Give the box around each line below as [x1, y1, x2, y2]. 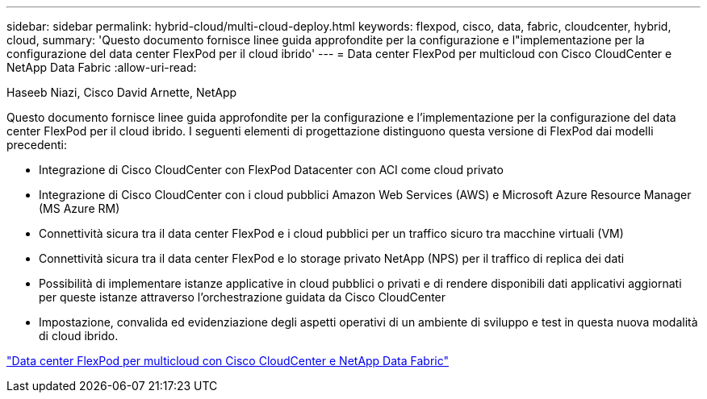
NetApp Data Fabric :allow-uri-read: [6, 60, 197, 74]
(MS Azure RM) [39, 202, 120, 215]
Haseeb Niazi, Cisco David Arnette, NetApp [6, 85, 237, 99]
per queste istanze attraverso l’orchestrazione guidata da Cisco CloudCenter [39, 290, 446, 304]
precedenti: [6, 138, 67, 152]
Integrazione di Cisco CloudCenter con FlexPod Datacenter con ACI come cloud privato [39, 163, 504, 177]
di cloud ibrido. [39, 329, 119, 343]
